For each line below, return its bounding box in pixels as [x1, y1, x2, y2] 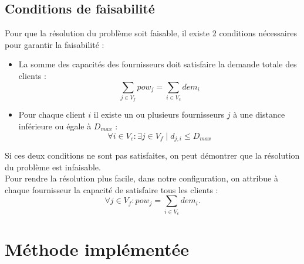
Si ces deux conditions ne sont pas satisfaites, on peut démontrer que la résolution [5, 149, 300, 161]
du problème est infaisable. [5, 160, 101, 173]
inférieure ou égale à [18, 119, 92, 132]
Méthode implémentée [5, 237, 190, 261]
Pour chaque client [18, 108, 86, 121]
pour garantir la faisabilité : [5, 38, 104, 50]
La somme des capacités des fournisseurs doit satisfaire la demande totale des [18, 58, 297, 70]
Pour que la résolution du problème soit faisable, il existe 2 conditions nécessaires [5, 27, 297, 39]
